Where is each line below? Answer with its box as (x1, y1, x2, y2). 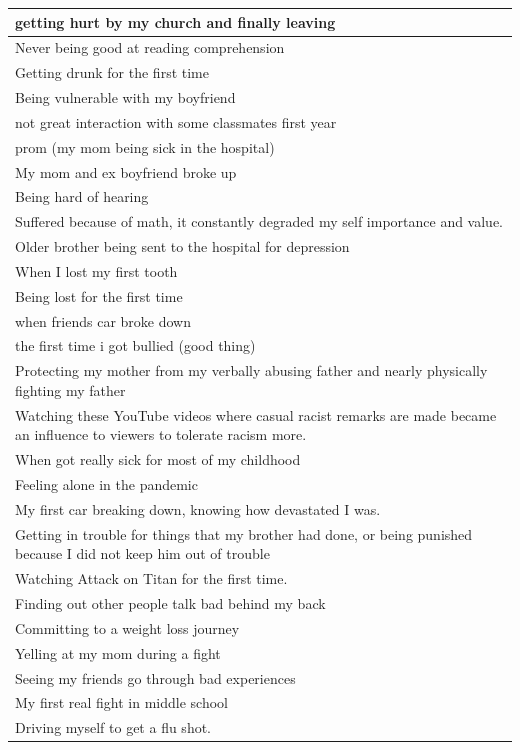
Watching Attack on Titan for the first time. (15, 568, 288, 589)
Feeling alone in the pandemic (15, 474, 198, 495)
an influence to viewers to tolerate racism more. (15, 424, 307, 445)
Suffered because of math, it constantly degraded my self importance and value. (15, 211, 504, 232)
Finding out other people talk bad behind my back (15, 593, 326, 613)
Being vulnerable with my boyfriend (15, 87, 236, 108)
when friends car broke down (15, 310, 191, 331)
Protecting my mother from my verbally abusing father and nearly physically (15, 360, 488, 381)
